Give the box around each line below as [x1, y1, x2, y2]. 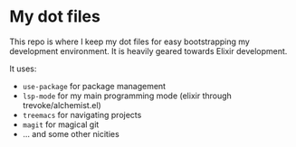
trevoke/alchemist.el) [22, 99, 101, 110]
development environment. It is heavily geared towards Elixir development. [9, 45, 288, 56]
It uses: [9, 63, 37, 74]
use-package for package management [22, 80, 166, 91]
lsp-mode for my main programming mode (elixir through [22, 90, 233, 101]
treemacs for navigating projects [22, 109, 142, 120]
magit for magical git [22, 119, 100, 130]
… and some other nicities [22, 128, 119, 139]
